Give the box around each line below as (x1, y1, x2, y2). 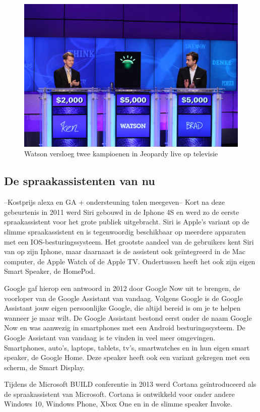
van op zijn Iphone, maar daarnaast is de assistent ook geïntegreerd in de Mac (4, 246, 245, 257)
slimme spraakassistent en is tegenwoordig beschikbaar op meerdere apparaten (4, 226, 246, 237)
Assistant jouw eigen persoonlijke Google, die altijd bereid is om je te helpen (4, 303, 241, 313)
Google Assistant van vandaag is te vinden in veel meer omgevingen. (4, 332, 216, 342)
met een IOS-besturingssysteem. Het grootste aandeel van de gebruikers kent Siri (4, 236, 254, 247)
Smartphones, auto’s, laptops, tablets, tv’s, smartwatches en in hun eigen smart (4, 342, 250, 352)
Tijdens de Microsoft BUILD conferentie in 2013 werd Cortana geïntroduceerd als (4, 379, 256, 389)
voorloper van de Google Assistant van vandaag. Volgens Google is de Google (4, 292, 243, 303)
